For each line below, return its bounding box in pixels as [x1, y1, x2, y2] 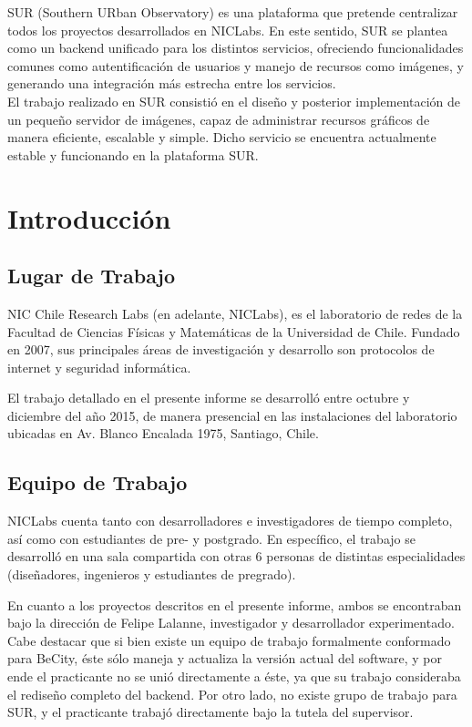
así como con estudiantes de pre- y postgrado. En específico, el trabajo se [7, 528, 416, 548]
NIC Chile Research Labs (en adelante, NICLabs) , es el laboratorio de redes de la [7, 303, 463, 323]
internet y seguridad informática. [7, 357, 191, 376]
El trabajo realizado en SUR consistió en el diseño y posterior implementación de [7, 91, 461, 110]
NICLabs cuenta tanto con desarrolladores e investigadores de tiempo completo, [7, 511, 453, 530]
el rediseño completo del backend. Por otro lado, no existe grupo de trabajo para [7, 684, 457, 703]
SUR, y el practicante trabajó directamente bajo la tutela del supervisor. [7, 702, 414, 722]
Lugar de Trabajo [7, 261, 176, 290]
